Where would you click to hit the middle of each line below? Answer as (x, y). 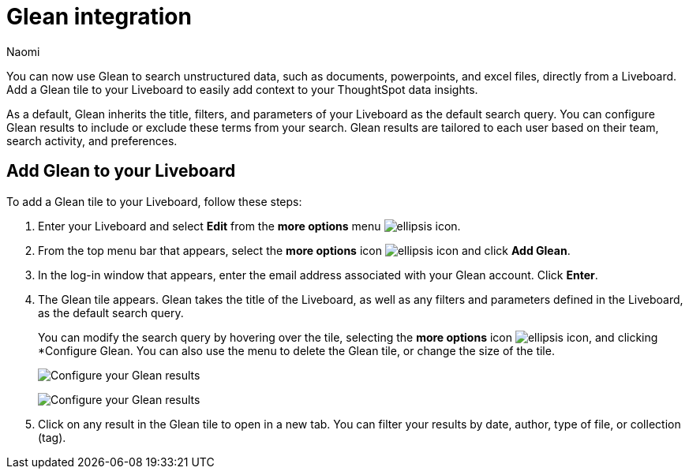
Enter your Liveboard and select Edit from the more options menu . (249, 226)
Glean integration (99, 17)
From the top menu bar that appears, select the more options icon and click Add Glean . (304, 250)
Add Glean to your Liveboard (121, 171)
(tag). (52, 437)
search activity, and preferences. (92, 140)
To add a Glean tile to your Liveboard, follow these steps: (154, 201)
